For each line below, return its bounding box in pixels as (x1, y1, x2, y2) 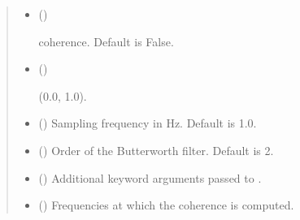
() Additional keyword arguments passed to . (38, 169, 262, 186)
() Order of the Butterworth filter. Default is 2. (38, 141, 274, 158)
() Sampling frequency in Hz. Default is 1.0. (38, 114, 257, 132)
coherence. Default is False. (38, 32, 174, 50)
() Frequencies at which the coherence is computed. (38, 196, 294, 214)
